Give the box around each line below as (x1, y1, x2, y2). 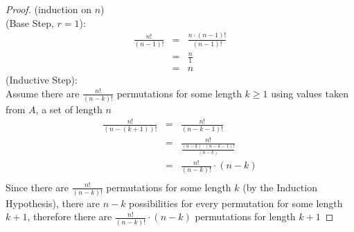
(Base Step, (6, 15, 54, 30)
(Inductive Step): (6, 72, 78, 87)
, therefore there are (27, 209, 112, 224)
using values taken (271, 86, 348, 100)
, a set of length (35, 102, 103, 117)
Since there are (6, 180, 69, 194)
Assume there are (6, 86, 80, 100)
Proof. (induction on (6, 2, 92, 16)
